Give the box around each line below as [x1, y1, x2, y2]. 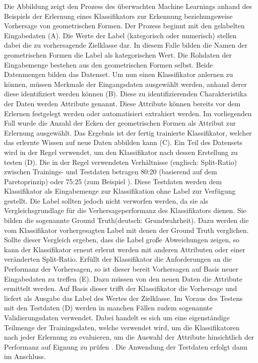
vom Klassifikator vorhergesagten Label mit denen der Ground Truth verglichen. [4, 224, 249, 235]
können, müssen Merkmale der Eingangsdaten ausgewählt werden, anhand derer [4, 78, 247, 89]
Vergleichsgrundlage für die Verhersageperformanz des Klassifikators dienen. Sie [4, 205, 247, 216]
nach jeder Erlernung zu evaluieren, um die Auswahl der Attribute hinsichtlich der [4, 332, 254, 342]
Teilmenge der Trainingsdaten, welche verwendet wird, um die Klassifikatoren [4, 322, 240, 332]
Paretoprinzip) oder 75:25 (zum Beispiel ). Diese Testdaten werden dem [4, 176, 222, 186]
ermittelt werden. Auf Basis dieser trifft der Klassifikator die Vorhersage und [4, 283, 237, 293]
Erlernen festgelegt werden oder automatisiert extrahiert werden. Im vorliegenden [4, 108, 252, 118]
